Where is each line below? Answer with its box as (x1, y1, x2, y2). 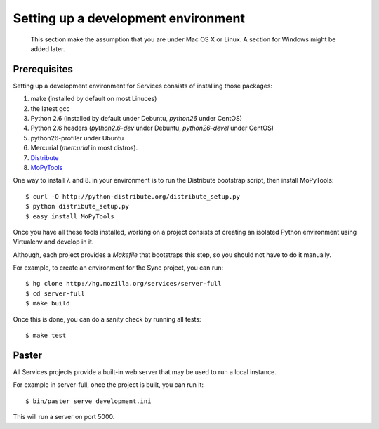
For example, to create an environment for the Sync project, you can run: (13, 263, 224, 272)
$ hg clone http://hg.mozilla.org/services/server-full (25, 279, 222, 288)
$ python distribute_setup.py (25, 202, 130, 211)
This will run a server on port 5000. (13, 413, 115, 421)
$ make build (25, 299, 70, 308)
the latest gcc (30, 104, 70, 112)
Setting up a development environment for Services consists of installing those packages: (13, 81, 273, 90)
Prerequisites (13, 63, 73, 75)
